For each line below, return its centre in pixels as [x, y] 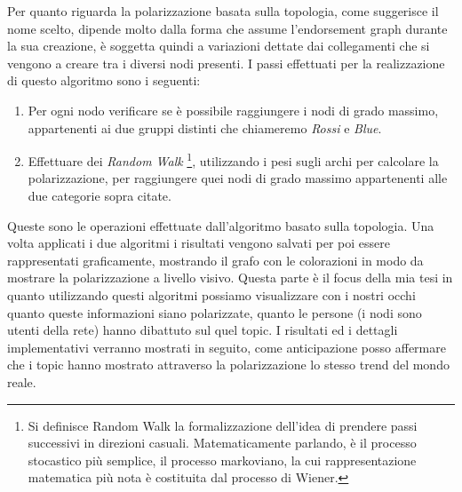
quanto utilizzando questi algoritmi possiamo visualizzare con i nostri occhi [211, 294]
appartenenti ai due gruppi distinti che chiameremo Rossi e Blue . [205, 127]
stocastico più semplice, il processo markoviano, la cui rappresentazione [222, 460]
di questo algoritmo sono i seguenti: [104, 80]
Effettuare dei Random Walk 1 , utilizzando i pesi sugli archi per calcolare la [233, 159]
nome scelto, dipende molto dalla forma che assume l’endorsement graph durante [227, 28]
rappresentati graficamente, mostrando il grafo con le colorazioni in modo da [215, 260]
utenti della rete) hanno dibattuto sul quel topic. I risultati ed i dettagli [203, 330]
